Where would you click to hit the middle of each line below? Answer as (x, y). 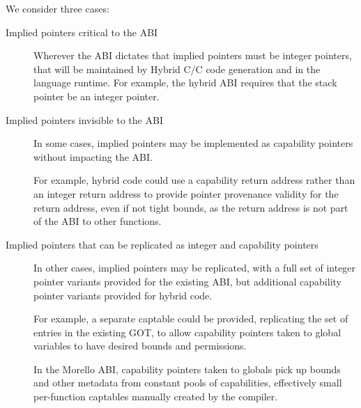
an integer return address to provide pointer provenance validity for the (186, 193)
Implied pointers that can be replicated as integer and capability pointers (162, 244)
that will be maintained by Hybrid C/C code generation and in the (177, 69)
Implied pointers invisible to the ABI (84, 119)
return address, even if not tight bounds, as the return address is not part (191, 207)
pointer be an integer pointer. (97, 96)
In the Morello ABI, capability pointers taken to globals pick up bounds (187, 369)
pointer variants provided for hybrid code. (123, 295)
